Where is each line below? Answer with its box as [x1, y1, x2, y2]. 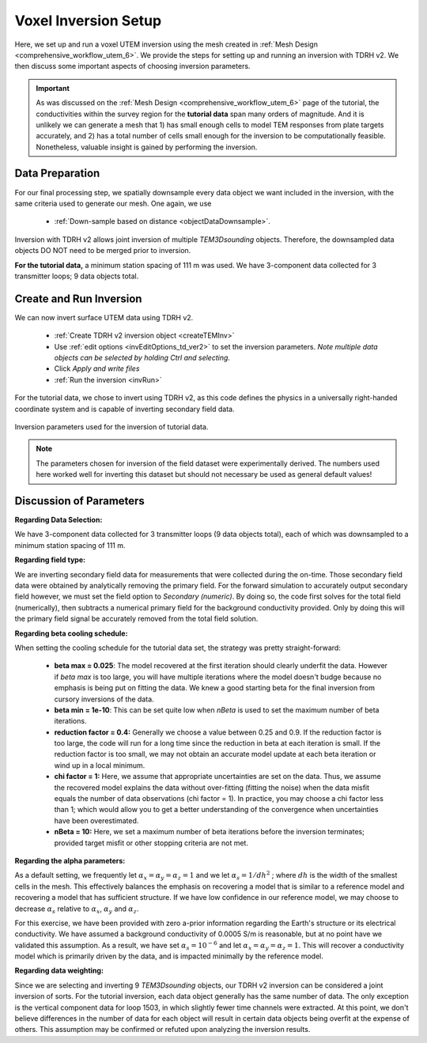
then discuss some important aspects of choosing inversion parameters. [14, 62, 251, 71]
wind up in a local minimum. [54, 760, 145, 770]
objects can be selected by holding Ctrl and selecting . [54, 353, 231, 362]
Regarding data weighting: [14, 966, 104, 976]
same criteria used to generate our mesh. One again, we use [14, 198, 212, 208]
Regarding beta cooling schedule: [14, 629, 128, 638]
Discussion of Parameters [14, 494, 145, 508]
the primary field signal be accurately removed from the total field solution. [14, 614, 259, 624]
